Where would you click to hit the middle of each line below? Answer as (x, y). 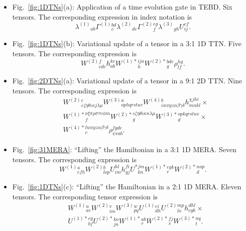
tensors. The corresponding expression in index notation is (102, 16)
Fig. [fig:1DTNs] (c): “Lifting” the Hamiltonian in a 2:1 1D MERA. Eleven (127, 187)
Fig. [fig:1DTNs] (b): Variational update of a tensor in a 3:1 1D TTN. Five (127, 43)
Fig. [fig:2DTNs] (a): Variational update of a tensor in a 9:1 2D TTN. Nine (127, 81)
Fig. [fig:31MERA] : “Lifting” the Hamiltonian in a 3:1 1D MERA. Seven (125, 149)
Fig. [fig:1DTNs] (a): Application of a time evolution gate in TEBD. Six (122, 7)
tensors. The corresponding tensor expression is (85, 196)
